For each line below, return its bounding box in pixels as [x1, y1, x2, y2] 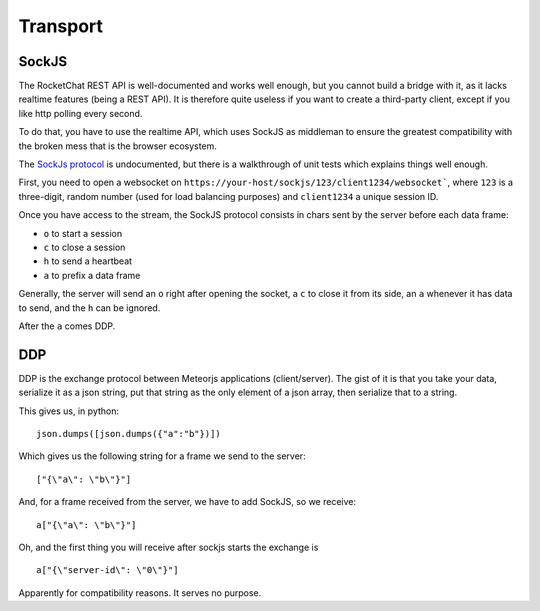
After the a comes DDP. [18, 320, 116, 332]
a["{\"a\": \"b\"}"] [36, 519, 137, 530]
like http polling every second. [18, 107, 143, 119]
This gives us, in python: [18, 405, 120, 417]
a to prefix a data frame [43, 269, 141, 281]
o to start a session [43, 227, 123, 239]
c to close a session [43, 241, 126, 253]
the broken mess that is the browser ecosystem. [18, 140, 217, 152]
